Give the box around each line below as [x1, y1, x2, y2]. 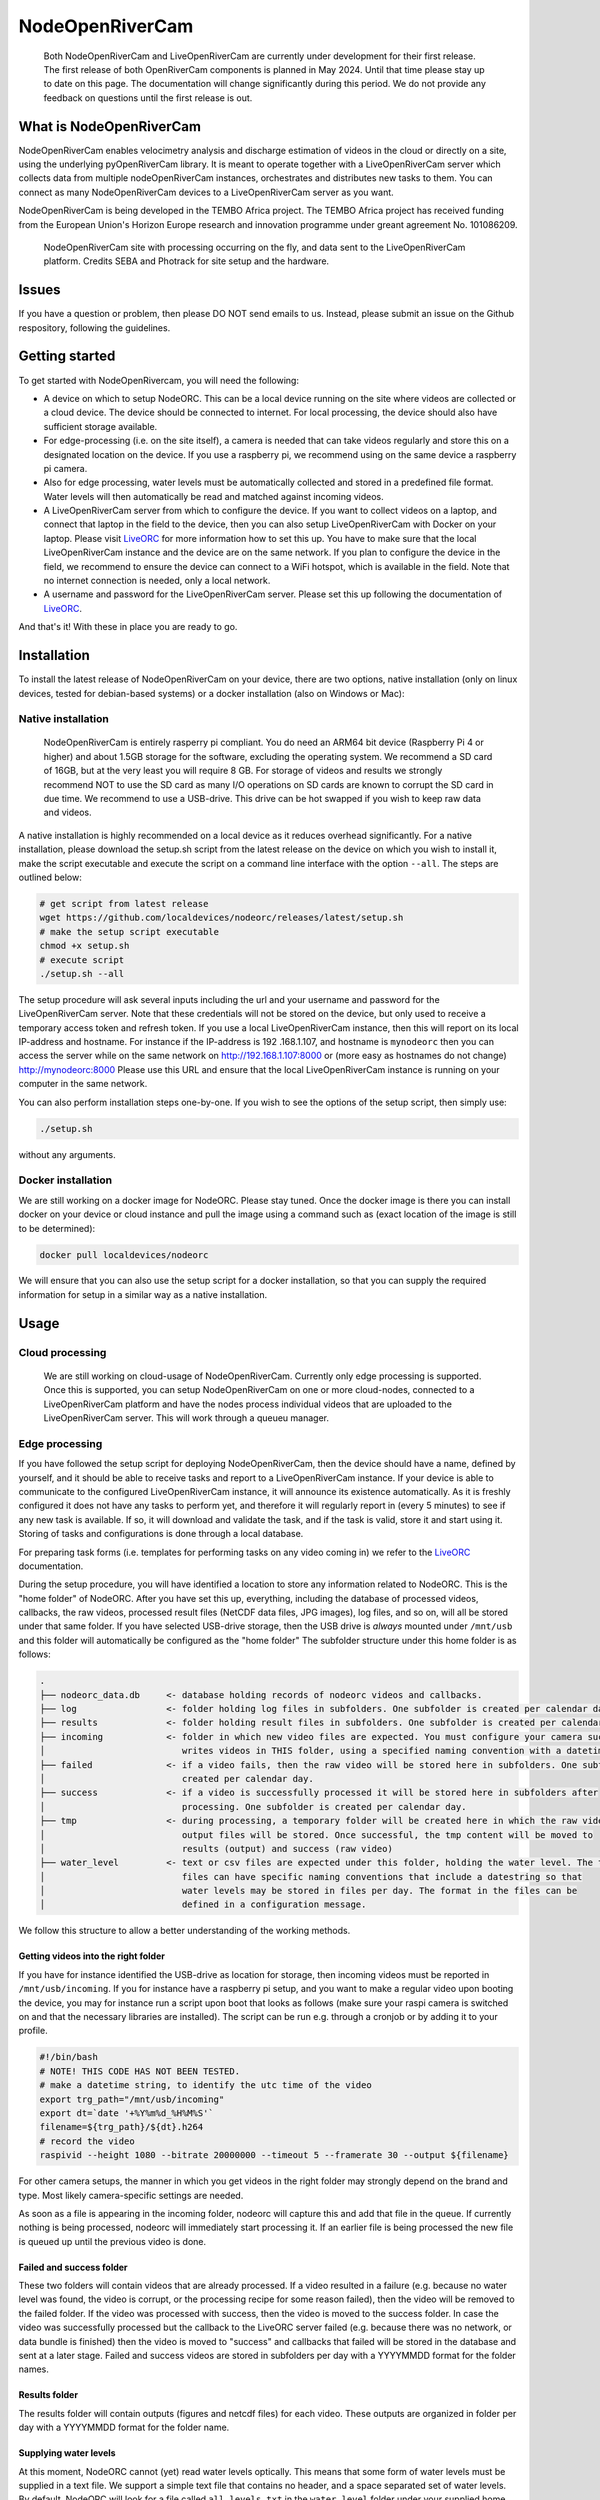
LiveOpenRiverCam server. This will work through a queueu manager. [43, 1412, 330, 1424]
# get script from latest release [39, 898, 209, 909]
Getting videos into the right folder [18, 1950, 165, 1962]
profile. [18, 2025, 49, 2037]
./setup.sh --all [39, 968, 125, 979]
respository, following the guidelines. [18, 321, 171, 334]
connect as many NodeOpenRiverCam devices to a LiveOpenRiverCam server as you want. [18, 186, 394, 198]
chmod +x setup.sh [39, 940, 130, 952]
